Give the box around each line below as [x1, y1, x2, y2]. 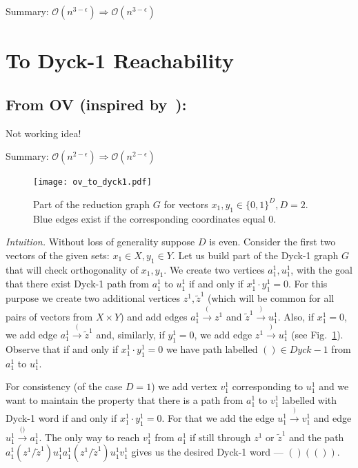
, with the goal [290, 262, 352, 276]
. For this [288, 276, 328, 291]
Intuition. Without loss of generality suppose [6, 234, 195, 249]
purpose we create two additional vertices [6, 291, 181, 305]
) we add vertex [151, 379, 217, 394]
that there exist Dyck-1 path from [6, 276, 150, 291]
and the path [289, 429, 344, 444]
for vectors [163, 196, 208, 211]
